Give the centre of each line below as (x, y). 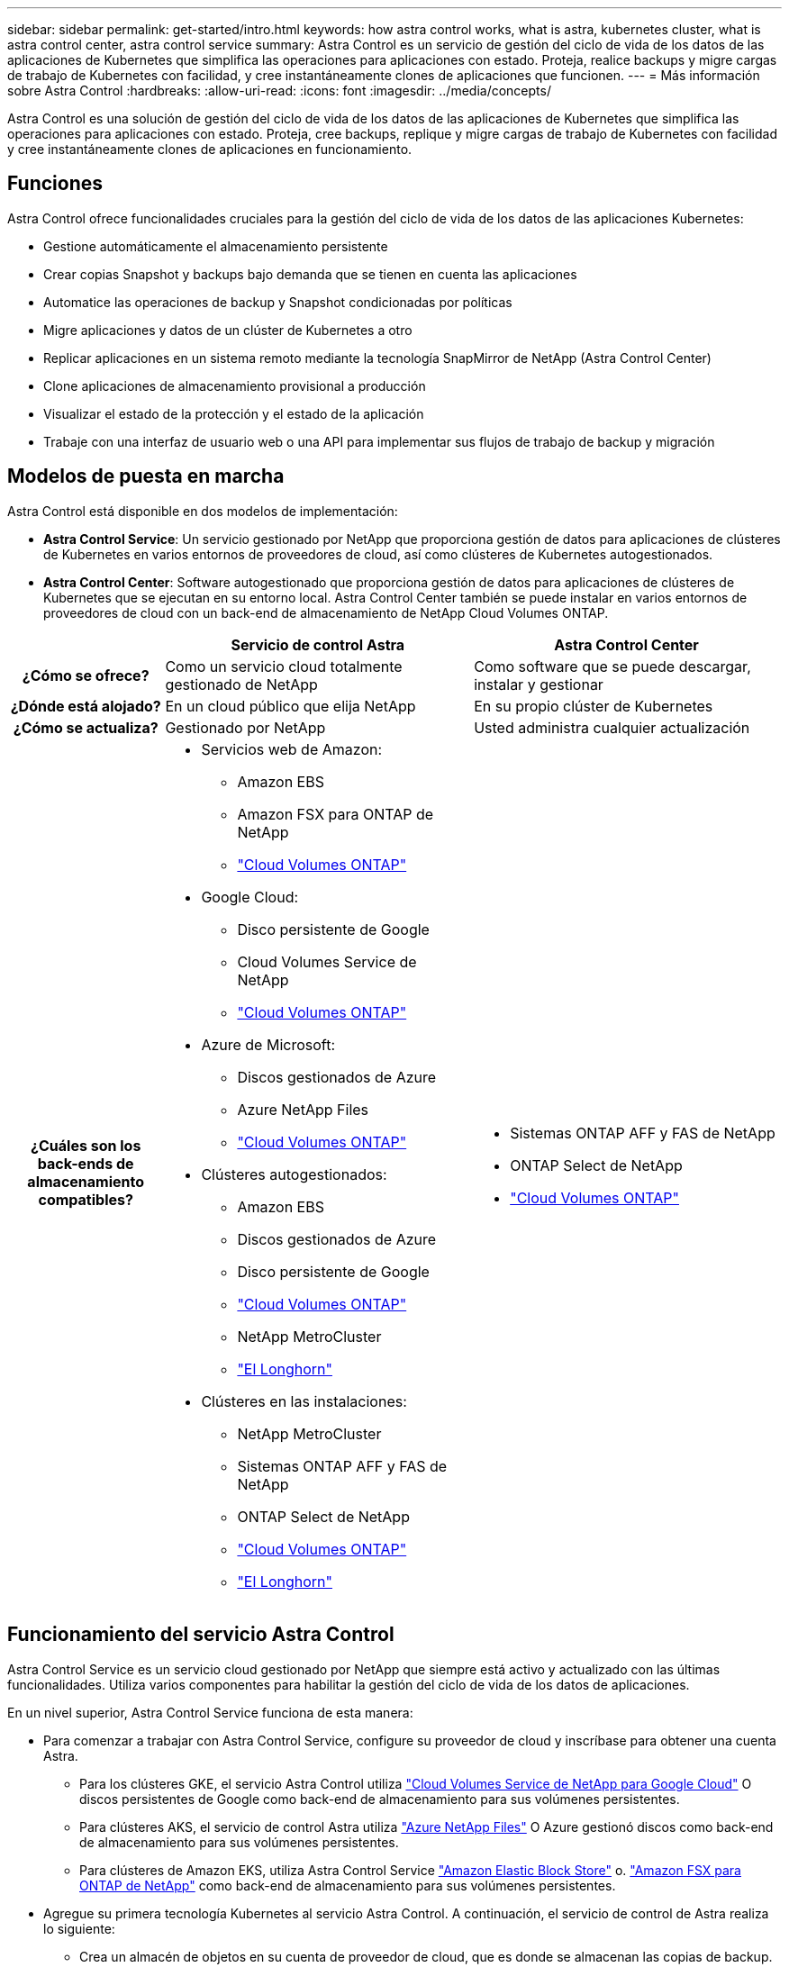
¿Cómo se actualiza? (86, 727)
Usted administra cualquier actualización (612, 727)
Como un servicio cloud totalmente (284, 666)
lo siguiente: (79, 1928)
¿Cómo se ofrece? (86, 675)
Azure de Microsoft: (268, 1044)
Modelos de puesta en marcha (146, 476)
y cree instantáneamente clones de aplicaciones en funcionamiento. (210, 149)
